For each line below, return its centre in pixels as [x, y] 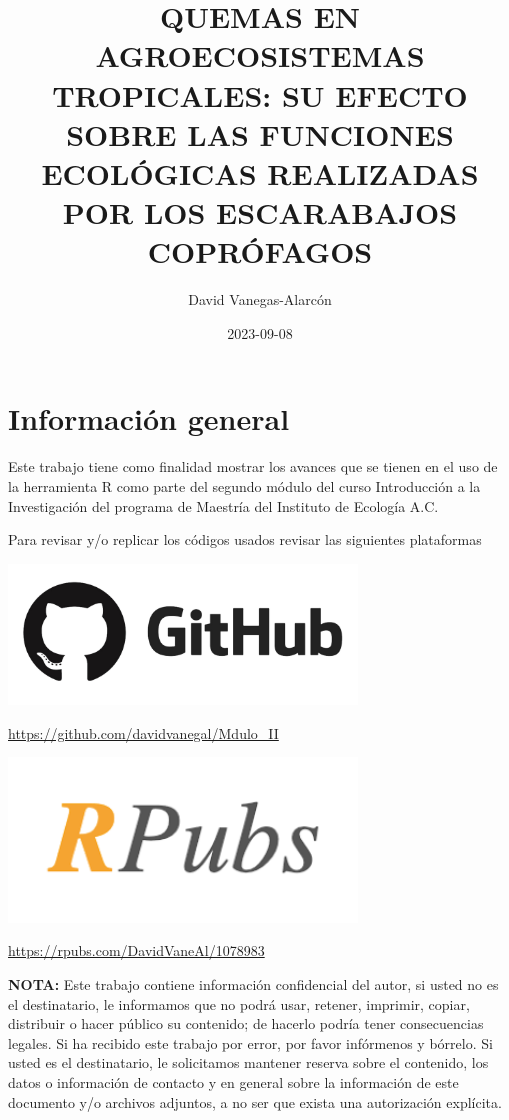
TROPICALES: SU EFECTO [260, 94]
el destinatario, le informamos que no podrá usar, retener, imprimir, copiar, [239, 1003]
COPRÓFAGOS [260, 251]
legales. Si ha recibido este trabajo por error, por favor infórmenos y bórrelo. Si [250, 1042]
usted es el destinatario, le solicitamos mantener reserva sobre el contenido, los [248, 1062]
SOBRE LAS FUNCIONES [260, 133]
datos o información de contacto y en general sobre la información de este [233, 1081]
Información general [149, 418]
